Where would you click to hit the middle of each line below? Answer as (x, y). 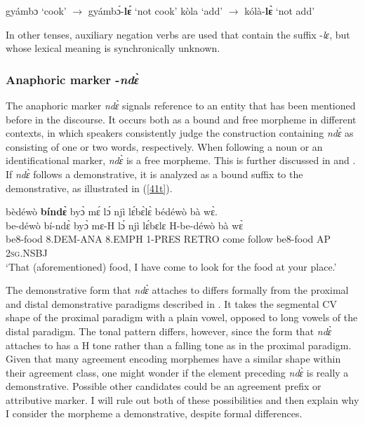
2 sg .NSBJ (27, 252)
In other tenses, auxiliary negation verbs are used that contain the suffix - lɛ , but (178, 34)
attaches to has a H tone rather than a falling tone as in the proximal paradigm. (179, 345)
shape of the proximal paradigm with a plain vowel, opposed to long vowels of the (182, 317)
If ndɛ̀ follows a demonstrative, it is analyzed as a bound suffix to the (154, 174)
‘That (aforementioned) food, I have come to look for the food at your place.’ (171, 266)
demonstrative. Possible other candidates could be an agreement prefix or (164, 386)
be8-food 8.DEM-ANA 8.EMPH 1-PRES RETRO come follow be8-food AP (168, 239)
